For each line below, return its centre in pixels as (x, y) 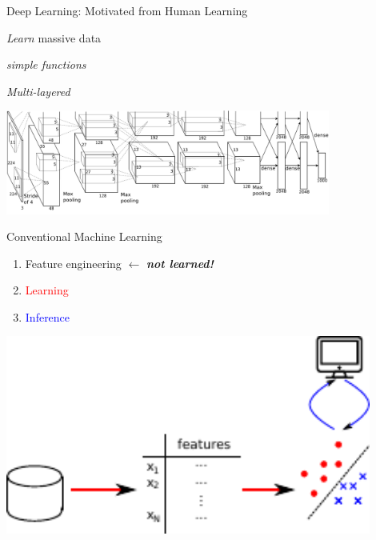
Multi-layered (38, 91)
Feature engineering (73, 263)
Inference (48, 316)
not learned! (180, 263)
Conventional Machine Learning (84, 236)
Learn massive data (54, 37)
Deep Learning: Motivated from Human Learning (127, 10)
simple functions (46, 64)
